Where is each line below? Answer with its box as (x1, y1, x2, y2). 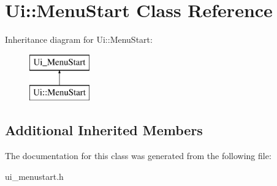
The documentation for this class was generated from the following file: (5, 149, 271, 162)
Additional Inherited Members (5, 121, 203, 139)
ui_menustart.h (5, 169, 64, 182)
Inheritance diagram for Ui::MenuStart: (5, 33, 153, 46)
